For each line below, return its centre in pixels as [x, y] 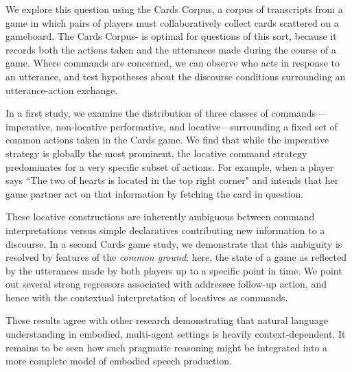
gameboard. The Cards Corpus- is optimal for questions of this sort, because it [171, 36]
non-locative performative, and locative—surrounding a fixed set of [197, 126]
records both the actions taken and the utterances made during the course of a [171, 49]
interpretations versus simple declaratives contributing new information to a [165, 230]
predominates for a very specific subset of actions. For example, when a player [170, 166]
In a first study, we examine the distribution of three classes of [137, 113]
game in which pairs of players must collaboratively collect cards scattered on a [172, 22]
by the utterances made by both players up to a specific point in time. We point [174, 270]
